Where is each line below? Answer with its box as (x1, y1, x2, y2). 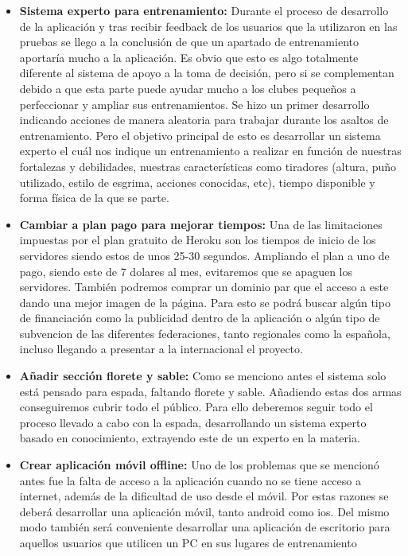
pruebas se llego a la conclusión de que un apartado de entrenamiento (19, 33, 359, 50)
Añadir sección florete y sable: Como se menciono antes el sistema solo (19, 367, 387, 384)
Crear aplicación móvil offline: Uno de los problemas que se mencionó (19, 457, 379, 473)
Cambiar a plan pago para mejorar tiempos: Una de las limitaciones (19, 216, 383, 232)
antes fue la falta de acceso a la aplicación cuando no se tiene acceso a (19, 472, 361, 488)
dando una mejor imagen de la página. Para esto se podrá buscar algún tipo (19, 294, 391, 310)
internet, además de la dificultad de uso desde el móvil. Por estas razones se (19, 488, 389, 504)
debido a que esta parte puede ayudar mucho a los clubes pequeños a (19, 80, 356, 96)
